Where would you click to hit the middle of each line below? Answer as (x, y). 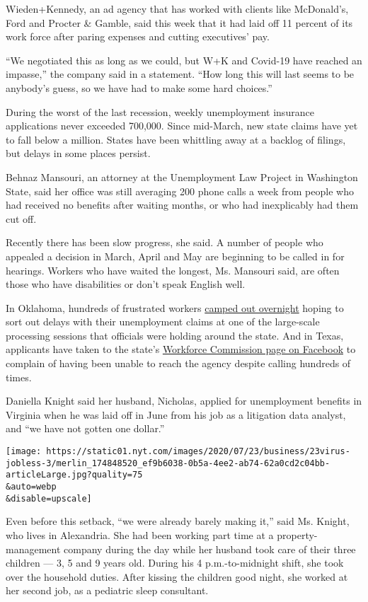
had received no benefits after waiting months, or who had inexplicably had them (182, 205)
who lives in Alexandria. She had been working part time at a (140, 534)
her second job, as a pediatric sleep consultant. (107, 590)
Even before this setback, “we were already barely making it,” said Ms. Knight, (178, 521)
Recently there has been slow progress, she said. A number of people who (165, 242)
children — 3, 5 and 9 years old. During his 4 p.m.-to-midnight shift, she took (175, 563)
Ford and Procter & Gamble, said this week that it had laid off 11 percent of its (179, 22)
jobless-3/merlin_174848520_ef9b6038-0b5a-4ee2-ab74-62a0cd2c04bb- (168, 463)
